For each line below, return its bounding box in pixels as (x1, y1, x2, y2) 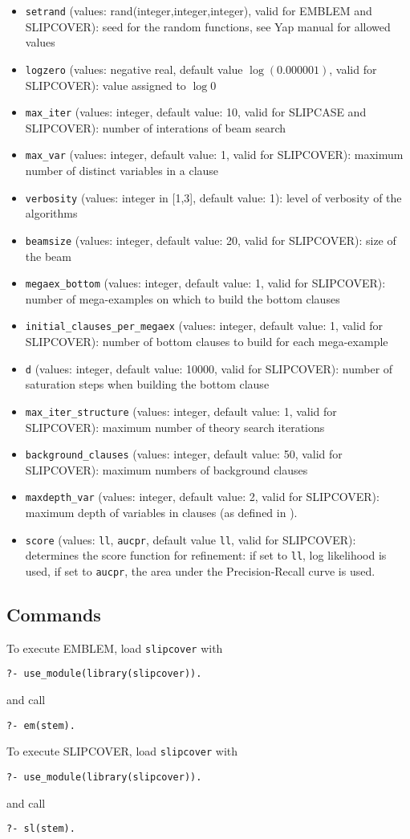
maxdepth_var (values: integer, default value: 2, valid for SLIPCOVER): (25, 488, 380, 505)
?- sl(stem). (6, 823, 75, 835)
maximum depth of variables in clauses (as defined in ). (25, 504, 298, 520)
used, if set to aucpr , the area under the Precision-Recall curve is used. (25, 562, 375, 579)
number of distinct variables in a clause (25, 162, 219, 178)
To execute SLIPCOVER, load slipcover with (6, 743, 238, 760)
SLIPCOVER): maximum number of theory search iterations (25, 418, 325, 435)
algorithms (25, 205, 78, 222)
